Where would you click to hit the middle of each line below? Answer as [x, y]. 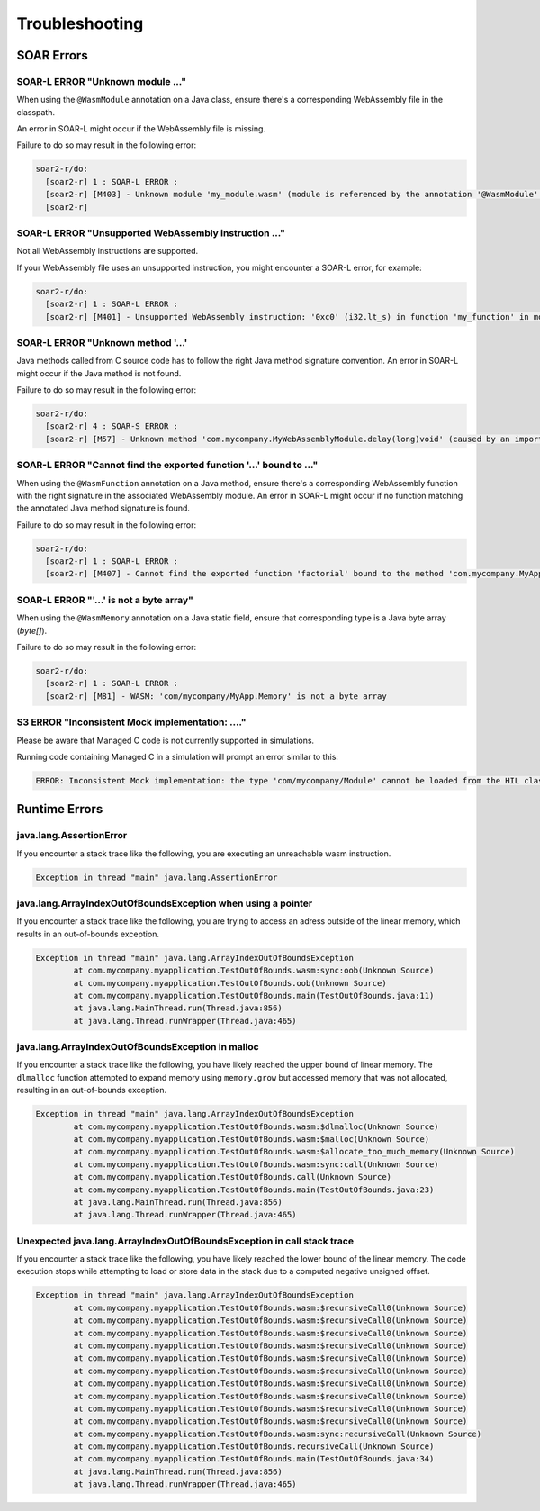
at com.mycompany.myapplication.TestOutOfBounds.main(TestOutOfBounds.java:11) [254, 995]
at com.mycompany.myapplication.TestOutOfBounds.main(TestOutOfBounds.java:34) [254, 1459]
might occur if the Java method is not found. [99, 373]
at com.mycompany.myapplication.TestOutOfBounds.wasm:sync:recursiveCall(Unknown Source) [277, 1434]
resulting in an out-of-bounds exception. [91, 1090]
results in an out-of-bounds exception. [88, 934]
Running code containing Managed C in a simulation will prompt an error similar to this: [178, 756]
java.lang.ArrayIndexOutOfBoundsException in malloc [138, 1047]
